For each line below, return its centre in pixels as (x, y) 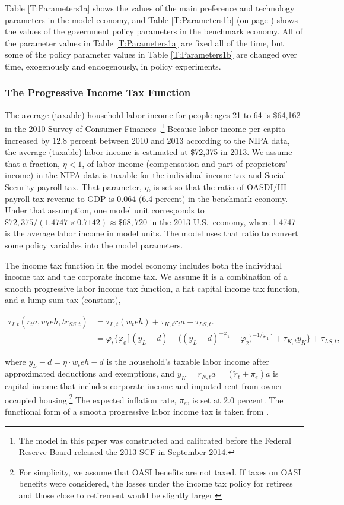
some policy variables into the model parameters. (94, 244)
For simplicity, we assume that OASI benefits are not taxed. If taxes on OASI (160, 471)
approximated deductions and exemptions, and (90, 373)
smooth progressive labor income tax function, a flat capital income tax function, (152, 288)
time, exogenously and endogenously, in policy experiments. (113, 66)
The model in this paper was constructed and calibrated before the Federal (155, 440)
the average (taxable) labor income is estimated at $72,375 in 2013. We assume (149, 152)
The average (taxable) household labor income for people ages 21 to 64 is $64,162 (153, 114)
